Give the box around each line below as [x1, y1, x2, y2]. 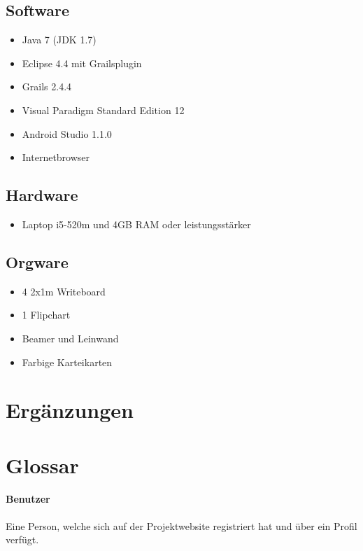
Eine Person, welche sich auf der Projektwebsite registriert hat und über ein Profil [6, 518, 357, 533]
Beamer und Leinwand [22, 330, 119, 345]
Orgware [6, 251, 69, 272]
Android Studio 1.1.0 [22, 126, 112, 141]
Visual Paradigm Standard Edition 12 [22, 102, 185, 117]
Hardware [6, 184, 78, 206]
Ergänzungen [6, 396, 134, 424]
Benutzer [6, 491, 50, 506]
